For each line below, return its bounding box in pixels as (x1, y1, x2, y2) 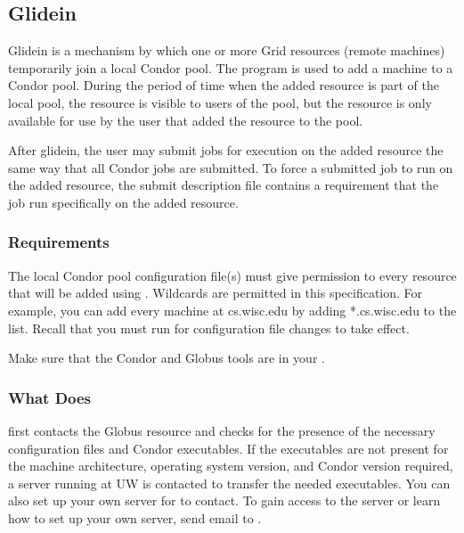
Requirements (8, 231, 110, 253)
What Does (8, 386, 92, 408)
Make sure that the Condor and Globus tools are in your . (8, 348, 325, 367)
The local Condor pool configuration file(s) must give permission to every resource (8, 266, 457, 284)
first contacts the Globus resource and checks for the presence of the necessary (8, 421, 436, 439)
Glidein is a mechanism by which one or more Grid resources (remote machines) (8, 41, 445, 60)
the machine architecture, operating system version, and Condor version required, (8, 456, 453, 475)
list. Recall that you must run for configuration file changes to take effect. (8, 318, 410, 337)
